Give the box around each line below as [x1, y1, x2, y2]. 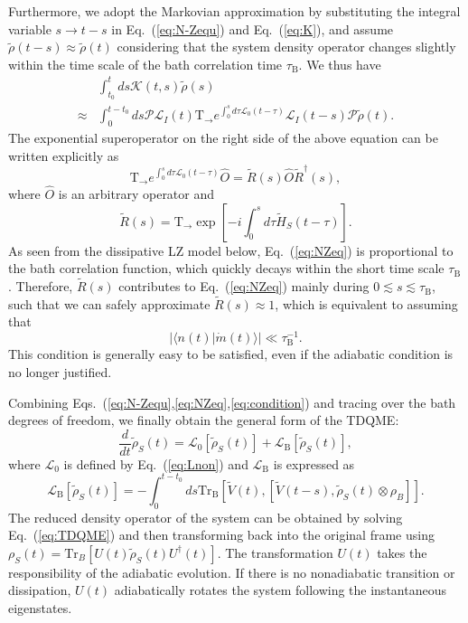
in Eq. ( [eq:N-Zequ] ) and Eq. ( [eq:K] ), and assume [111, 19, 394, 38]
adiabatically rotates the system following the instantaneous [114, 581, 446, 599]
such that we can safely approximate [8, 294, 211, 313]
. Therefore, [8, 277, 73, 296]
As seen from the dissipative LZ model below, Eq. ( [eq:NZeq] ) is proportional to [8, 241, 454, 260]
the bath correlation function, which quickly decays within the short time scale [8, 259, 445, 278]
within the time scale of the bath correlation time [8, 54, 283, 73]
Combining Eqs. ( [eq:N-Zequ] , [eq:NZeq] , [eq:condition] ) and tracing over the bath [8, 392, 456, 411]
